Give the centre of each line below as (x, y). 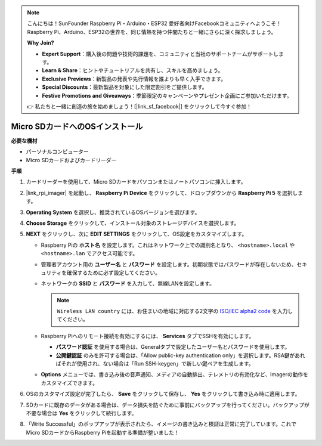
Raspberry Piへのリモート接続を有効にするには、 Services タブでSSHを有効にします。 (148, 336)
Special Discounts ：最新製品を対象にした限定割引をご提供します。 (125, 87)
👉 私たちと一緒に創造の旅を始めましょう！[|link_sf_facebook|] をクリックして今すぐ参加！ (139, 106)
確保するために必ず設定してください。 (114, 272)
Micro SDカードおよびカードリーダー (71, 160)
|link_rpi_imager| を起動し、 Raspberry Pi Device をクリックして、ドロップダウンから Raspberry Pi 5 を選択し (162, 193)
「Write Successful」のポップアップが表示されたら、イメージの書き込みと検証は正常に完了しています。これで (161, 424)
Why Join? (41, 43)
